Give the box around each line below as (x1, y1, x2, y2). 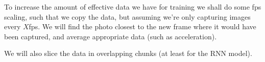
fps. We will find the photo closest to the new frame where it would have (29, 21, 256, 32)
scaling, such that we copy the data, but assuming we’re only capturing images (4, 11, 251, 22)
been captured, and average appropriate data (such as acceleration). (4, 31, 217, 41)
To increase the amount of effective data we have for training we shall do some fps (4, 2, 261, 12)
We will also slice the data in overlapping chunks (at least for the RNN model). (4, 48, 252, 58)
